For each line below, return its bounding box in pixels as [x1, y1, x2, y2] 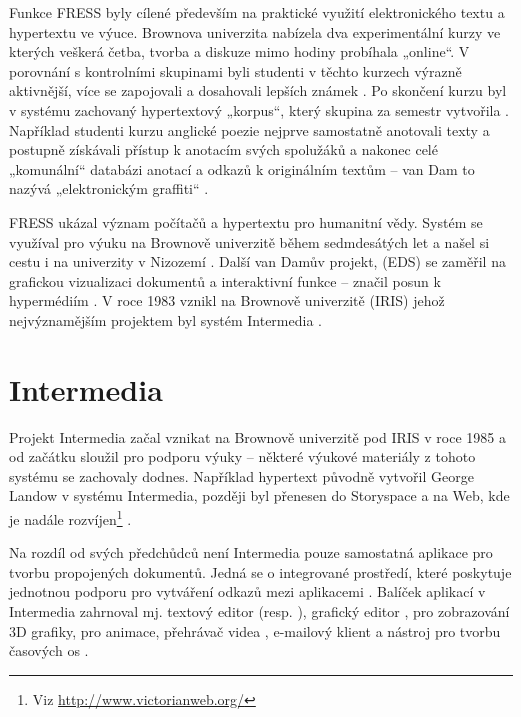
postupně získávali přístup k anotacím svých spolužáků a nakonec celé [9, 139, 438, 160]
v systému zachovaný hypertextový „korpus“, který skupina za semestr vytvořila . [9, 99, 509, 120]
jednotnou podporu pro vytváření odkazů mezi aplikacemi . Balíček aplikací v [9, 581, 486, 602]
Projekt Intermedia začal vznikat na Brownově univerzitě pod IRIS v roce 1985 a [9, 426, 506, 447]
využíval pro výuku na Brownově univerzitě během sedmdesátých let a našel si [9, 231, 490, 252]
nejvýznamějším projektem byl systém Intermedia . [9, 309, 322, 330]
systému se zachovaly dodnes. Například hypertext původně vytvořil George [9, 465, 474, 486]
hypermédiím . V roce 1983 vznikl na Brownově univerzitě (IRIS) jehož [9, 290, 445, 311]
